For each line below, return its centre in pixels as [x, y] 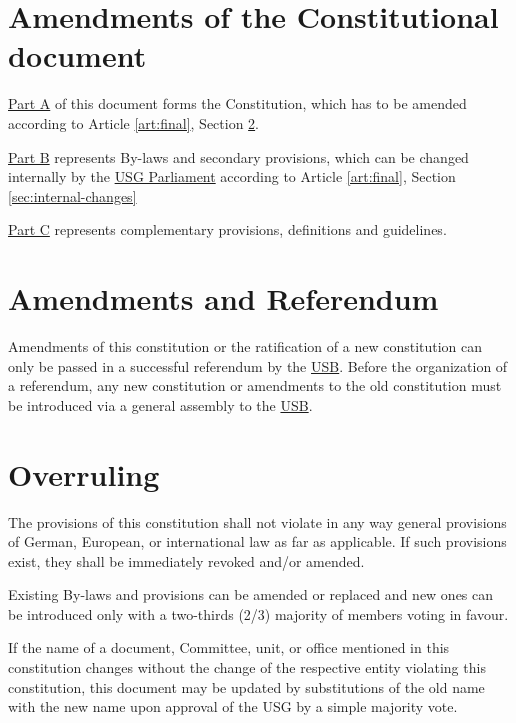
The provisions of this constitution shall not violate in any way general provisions [257, 521]
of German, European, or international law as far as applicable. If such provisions [257, 541]
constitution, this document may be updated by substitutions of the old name [246, 686]
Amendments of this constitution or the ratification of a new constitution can [245, 346]
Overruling [84, 473]
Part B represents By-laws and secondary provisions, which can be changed [238, 156]
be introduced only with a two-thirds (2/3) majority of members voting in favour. [258, 613]
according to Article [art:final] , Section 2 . [134, 122]
